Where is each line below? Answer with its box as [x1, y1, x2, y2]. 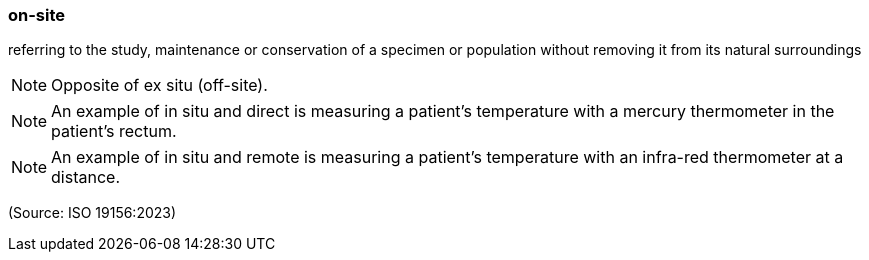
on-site [8, 5, 66, 25]
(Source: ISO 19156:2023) [8, 204, 177, 222]
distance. [51, 167, 121, 188]
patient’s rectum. [51, 121, 177, 142]
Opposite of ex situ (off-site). [51, 75, 268, 96]
